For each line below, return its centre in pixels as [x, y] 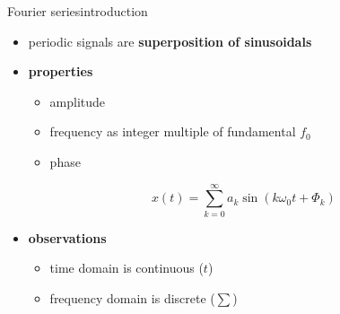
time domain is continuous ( [126, 268]
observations [67, 237]
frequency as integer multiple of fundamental [173, 131]
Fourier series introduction [78, 11]
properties [61, 71]
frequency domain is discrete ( [132, 297]
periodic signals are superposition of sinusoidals [170, 41]
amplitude [78, 101]
